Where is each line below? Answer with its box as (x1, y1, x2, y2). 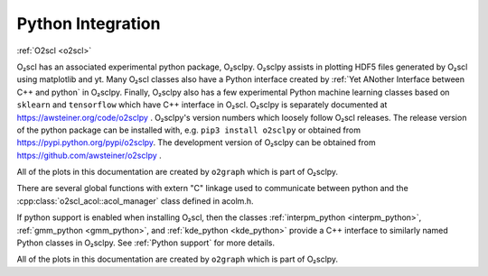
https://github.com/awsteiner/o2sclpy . (16, 150, 162, 161)
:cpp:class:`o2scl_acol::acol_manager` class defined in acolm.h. (16, 195, 254, 207)
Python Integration (16, 14, 161, 33)
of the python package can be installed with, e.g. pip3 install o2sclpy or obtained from (16, 124, 361, 135)
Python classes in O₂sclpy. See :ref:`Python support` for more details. (16, 237, 276, 248)
